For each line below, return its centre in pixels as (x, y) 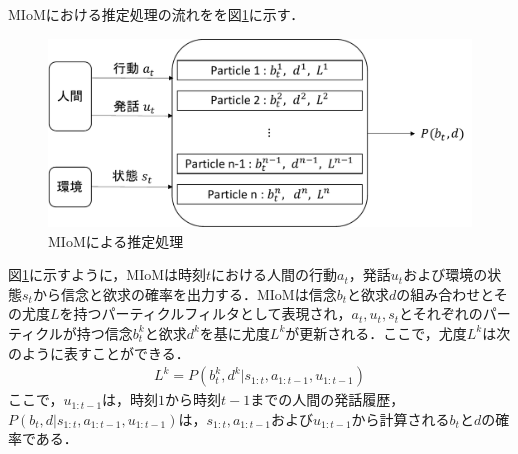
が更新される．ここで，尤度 (376, 332)
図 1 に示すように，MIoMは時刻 (107, 274)
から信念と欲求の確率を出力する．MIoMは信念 (184, 293)
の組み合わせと (445, 293)
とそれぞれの (441, 313)
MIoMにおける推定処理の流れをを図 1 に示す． (156, 14)
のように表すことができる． (99, 352)
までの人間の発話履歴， (327, 399)
